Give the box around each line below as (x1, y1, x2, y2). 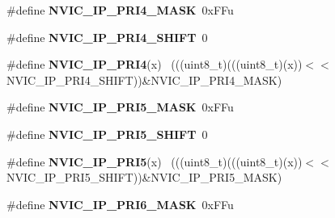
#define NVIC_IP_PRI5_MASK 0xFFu (6, 99, 234, 115)
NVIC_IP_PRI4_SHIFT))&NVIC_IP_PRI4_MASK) (6, 71, 282, 88)
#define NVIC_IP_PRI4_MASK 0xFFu (6, 2, 234, 18)
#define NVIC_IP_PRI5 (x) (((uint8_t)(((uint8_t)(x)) (6, 153, 303, 170)
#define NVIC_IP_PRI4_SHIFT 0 (6, 28, 208, 45)
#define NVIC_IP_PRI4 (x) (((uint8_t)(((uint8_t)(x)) (6, 56, 303, 73)
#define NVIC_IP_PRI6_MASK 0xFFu (6, 195, 234, 212)
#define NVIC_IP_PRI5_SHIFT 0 (6, 125, 208, 142)
